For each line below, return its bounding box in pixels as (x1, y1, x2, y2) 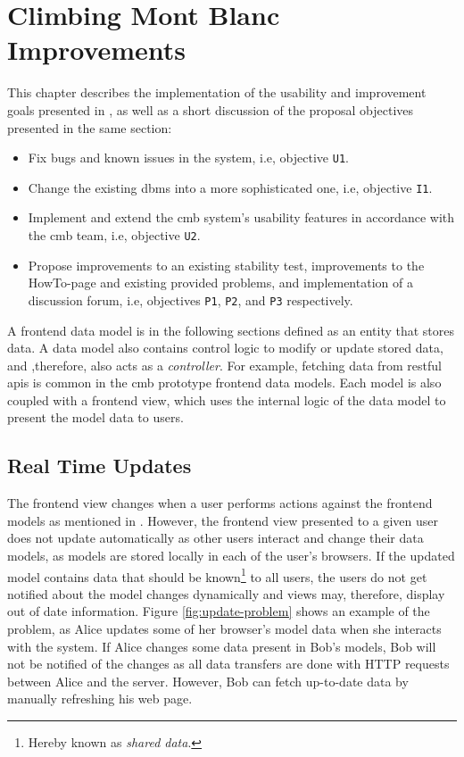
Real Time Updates (7, 452, 192, 479)
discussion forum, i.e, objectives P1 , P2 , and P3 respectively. (28, 290, 353, 309)
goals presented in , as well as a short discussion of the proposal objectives (7, 100, 414, 119)
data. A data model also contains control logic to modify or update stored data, (7, 338, 443, 357)
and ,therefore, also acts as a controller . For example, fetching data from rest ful (7, 355, 442, 374)
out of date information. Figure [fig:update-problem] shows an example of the (7, 602, 430, 620)
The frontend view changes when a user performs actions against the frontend (7, 494, 433, 512)
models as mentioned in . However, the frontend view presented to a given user (7, 511, 439, 529)
